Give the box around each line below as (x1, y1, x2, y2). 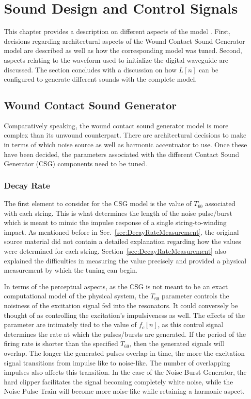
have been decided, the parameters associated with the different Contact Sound (4, 149, 239, 159)
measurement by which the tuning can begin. (4, 265, 138, 275)
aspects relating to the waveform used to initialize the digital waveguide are (4, 54, 229, 65)
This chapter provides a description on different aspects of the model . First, (4, 26, 231, 36)
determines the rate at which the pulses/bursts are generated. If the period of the (4, 329, 246, 339)
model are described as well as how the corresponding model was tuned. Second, (4, 45, 242, 55)
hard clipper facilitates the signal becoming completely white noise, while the (4, 376, 233, 386)
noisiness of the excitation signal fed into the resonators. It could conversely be (4, 300, 238, 311)
